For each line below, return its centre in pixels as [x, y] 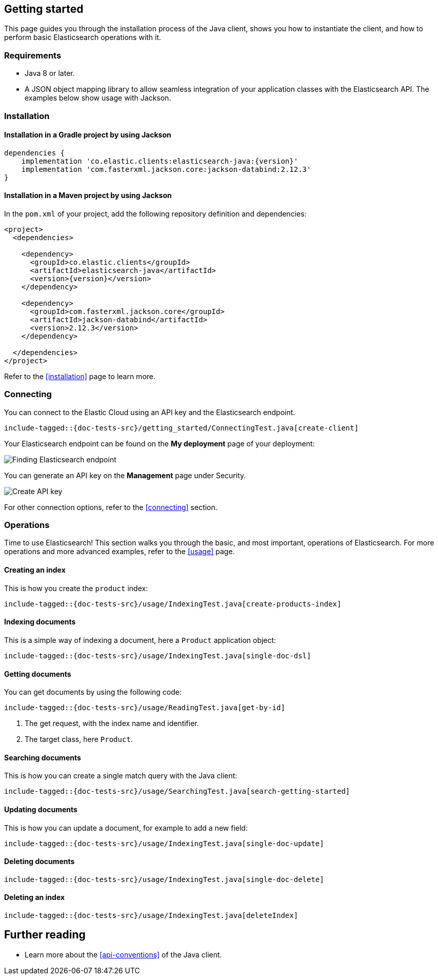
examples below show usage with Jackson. [98, 98]
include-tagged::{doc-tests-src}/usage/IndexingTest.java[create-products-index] [173, 604]
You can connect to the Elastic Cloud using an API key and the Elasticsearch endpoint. [150, 412]
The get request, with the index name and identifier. [112, 723]
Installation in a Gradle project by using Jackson [88, 135]
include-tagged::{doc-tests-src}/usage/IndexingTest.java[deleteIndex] [151, 916]
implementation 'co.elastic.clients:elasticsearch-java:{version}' [160, 161]
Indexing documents [40, 622]
